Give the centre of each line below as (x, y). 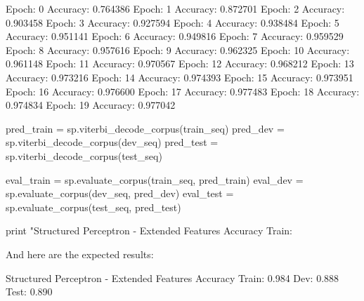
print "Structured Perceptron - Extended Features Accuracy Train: (149, 230)
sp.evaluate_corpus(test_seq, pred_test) (93, 207)
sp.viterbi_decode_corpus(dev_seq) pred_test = (112, 142)
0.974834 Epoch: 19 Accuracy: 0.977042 (91, 105)
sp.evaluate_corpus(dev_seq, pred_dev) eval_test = (120, 193)
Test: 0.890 (29, 292)
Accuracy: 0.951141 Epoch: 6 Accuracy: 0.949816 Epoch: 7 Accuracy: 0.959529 (175, 36)
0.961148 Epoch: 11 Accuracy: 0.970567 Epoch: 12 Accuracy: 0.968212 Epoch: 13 (180, 63)
